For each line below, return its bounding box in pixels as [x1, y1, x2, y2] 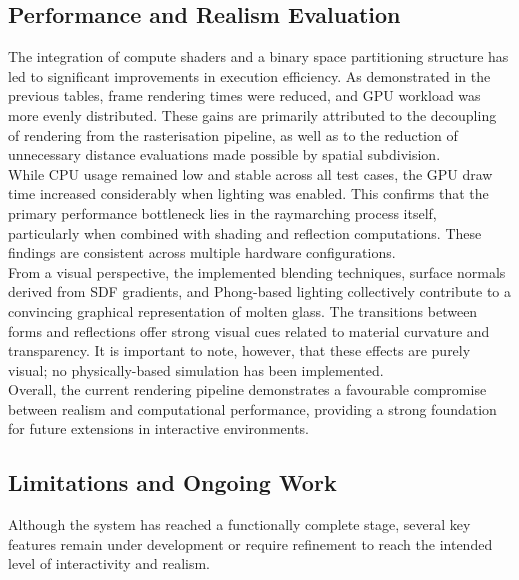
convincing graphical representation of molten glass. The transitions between [8, 300, 478, 321]
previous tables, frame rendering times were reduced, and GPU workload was [8, 85, 481, 106]
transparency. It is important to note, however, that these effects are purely [8, 340, 471, 361]
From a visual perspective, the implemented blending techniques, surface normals [8, 261, 506, 282]
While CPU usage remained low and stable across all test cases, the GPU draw [8, 163, 493, 184]
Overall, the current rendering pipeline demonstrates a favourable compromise [8, 379, 487, 400]
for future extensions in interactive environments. [8, 418, 310, 439]
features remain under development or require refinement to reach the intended [8, 533, 493, 554]
